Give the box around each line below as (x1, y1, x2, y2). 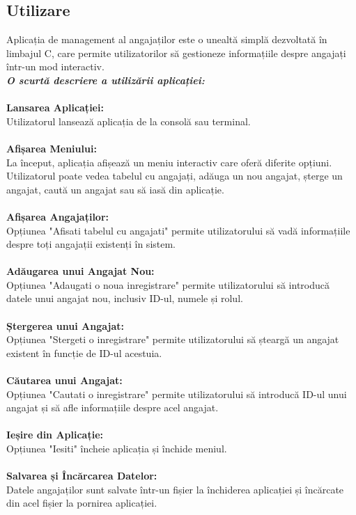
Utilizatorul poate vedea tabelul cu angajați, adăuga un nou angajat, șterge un (6, 168, 343, 183)
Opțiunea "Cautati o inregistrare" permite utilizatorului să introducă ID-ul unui (6, 386, 347, 401)
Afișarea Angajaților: (6, 209, 109, 223)
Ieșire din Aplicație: (6, 427, 103, 442)
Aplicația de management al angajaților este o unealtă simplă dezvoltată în (6, 32, 327, 47)
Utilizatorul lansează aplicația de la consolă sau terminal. (6, 113, 251, 128)
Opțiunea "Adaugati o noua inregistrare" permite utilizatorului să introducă (6, 277, 330, 292)
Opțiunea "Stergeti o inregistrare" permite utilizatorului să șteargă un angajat (6, 332, 339, 347)
